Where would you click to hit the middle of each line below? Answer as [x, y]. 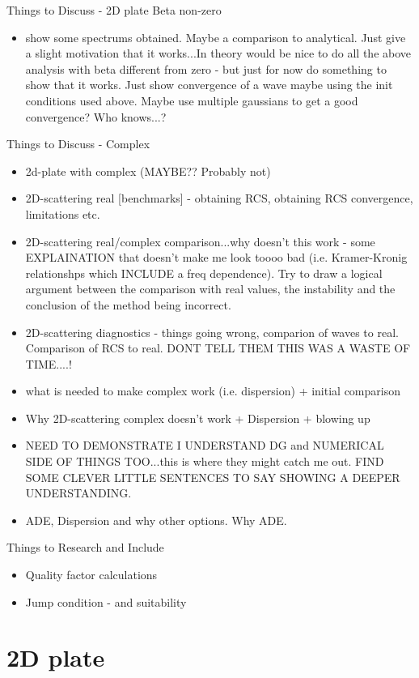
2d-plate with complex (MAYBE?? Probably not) [148, 171]
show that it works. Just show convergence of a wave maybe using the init [209, 85]
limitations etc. [63, 213]
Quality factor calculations [91, 575]
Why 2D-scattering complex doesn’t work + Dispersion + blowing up [198, 418]
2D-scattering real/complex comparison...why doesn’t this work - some [200, 241]
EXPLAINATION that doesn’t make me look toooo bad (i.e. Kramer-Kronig [216, 257]
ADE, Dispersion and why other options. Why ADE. [156, 520]
